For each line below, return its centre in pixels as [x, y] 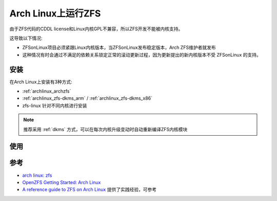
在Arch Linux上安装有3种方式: [41, 82]
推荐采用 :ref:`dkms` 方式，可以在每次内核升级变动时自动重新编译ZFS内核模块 [105, 129]
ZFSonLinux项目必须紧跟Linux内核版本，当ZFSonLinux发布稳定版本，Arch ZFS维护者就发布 [119, 48]
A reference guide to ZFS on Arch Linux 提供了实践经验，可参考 [89, 190]
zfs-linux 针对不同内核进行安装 [55, 105]
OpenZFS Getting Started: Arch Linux [62, 182]
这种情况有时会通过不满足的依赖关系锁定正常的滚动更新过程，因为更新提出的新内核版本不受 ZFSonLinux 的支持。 [142, 54]
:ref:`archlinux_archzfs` [47, 91]
